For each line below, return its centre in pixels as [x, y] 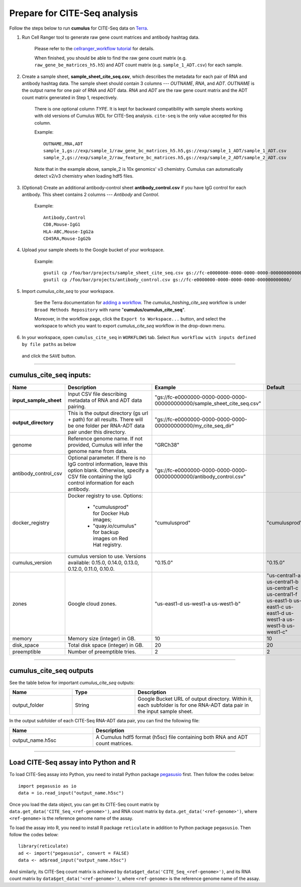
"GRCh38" [167, 445]
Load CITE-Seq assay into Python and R [72, 763]
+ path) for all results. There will [105, 419]
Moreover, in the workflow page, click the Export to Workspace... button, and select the [130, 319]
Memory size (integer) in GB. [102, 638]
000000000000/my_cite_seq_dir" [194, 425]
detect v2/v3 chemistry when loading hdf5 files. [84, 176]
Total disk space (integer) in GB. [106, 645]
